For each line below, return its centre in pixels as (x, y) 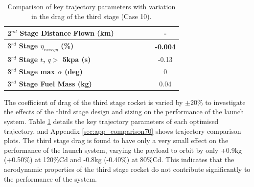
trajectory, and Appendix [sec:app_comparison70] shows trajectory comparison (123, 131)
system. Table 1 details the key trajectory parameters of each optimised (111, 121)
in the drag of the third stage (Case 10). (92, 16)
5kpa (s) (77, 59)
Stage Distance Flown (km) (67, 33)
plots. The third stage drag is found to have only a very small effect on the (116, 140)
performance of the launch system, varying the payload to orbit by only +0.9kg (123, 150)
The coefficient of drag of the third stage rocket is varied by (93, 102)
